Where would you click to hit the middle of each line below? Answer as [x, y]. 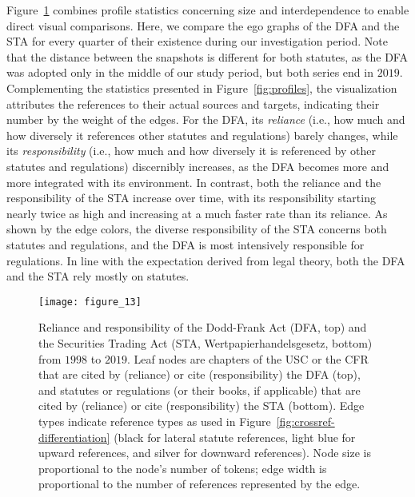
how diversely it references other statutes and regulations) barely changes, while [202, 135]
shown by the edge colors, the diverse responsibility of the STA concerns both [197, 229]
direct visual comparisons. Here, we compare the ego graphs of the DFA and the [203, 25]
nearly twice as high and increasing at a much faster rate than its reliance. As [197, 213]
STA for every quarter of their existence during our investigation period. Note [197, 41]
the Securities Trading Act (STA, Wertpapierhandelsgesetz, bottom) [206, 342]
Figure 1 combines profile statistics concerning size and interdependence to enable [208, 10]
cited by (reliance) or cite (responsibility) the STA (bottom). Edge [202, 406]
